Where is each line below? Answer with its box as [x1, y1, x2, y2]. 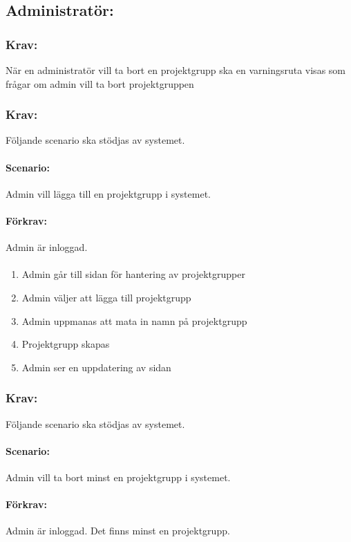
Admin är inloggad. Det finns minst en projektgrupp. [6, 523, 230, 538]
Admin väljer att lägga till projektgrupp [21, 290, 191, 304]
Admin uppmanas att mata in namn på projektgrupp [21, 313, 247, 328]
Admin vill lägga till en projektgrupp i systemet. [6, 186, 211, 200]
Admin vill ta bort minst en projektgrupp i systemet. [6, 469, 231, 484]
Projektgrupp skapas [21, 337, 110, 351]
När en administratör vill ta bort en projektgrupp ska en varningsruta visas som [6, 63, 345, 77]
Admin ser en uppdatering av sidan [21, 359, 171, 374]
